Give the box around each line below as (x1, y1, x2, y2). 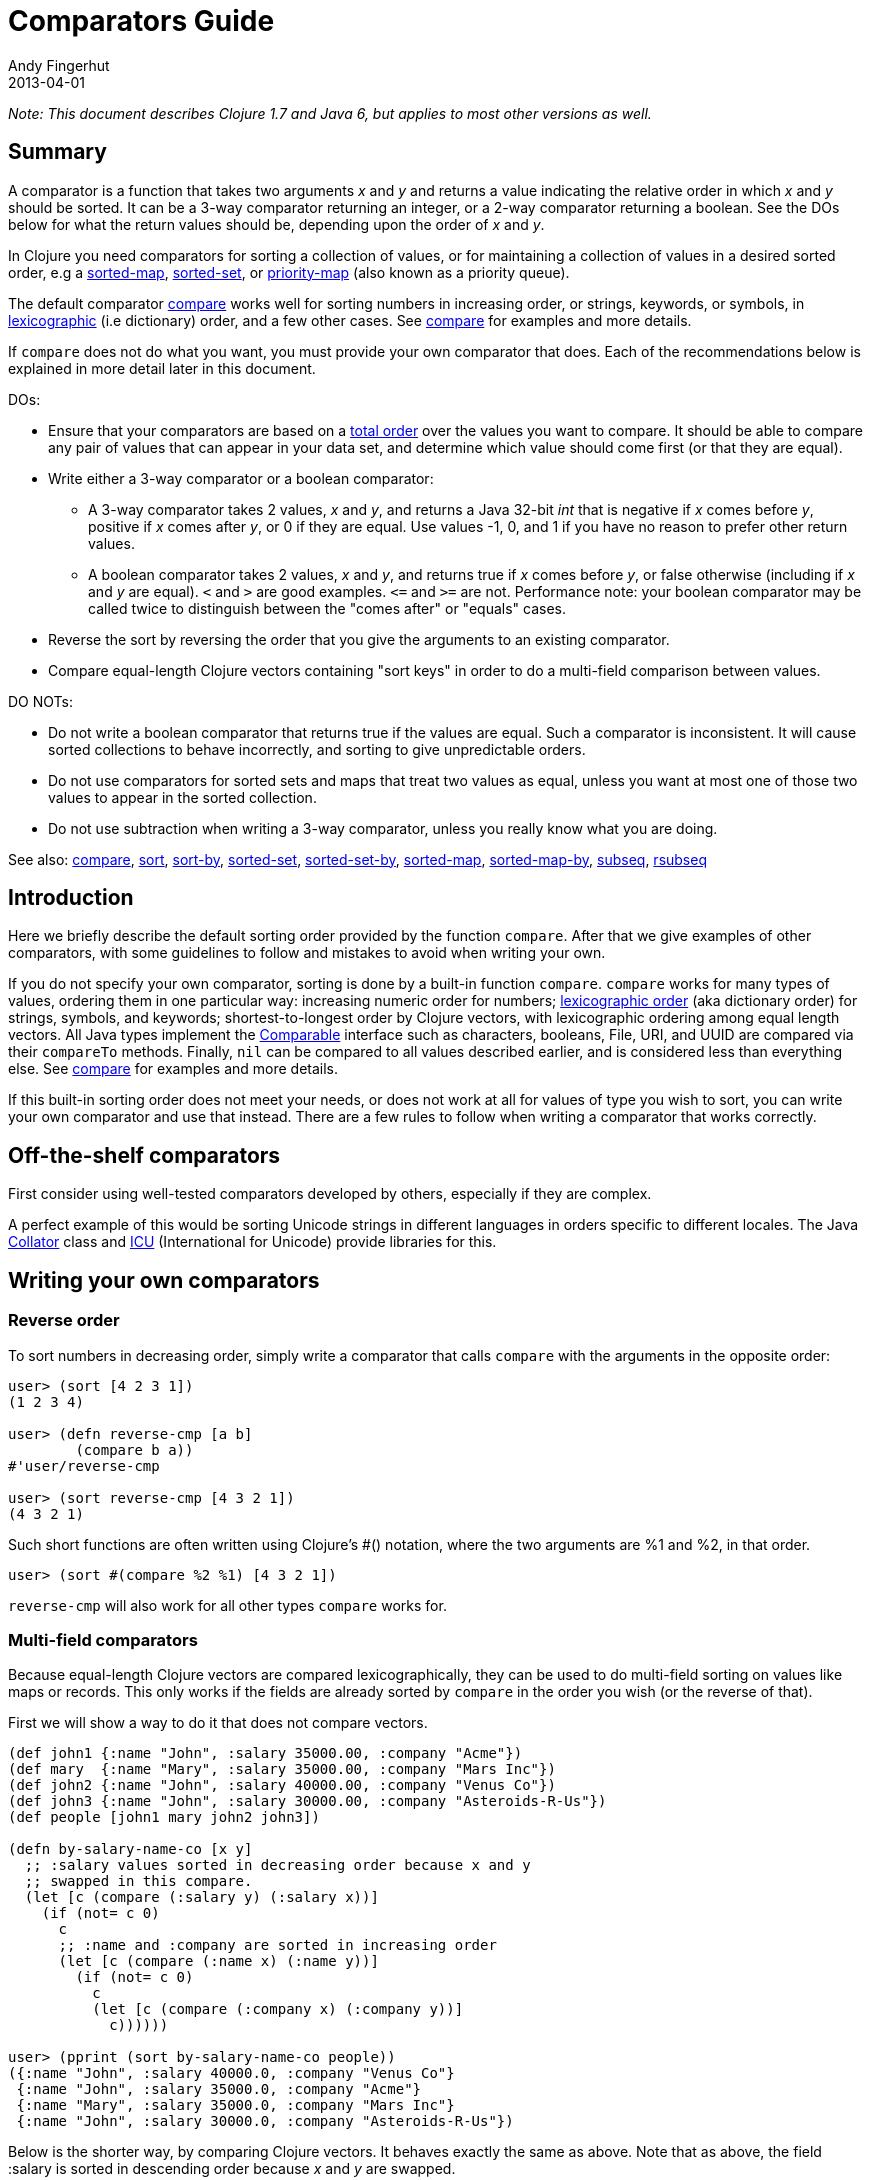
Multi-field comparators (8, 1629, 198, 1650)
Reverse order (8, 1310, 120, 1331)
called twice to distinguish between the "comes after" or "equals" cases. (88, 599, 566, 617)
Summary (8, 139, 107, 165)
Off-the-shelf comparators (8, 1142, 281, 1168)
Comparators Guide (8, 4, 275, 38)
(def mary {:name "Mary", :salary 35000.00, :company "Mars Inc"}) (8, 1761, 556, 1778)
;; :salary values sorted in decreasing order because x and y (24, 1857, 531, 1874)
